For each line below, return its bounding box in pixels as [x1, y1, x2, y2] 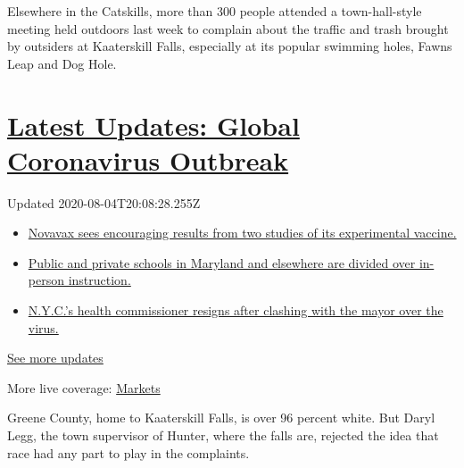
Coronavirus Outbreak [7, 141, 289, 178]
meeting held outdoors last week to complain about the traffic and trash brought [7, 19, 449, 38]
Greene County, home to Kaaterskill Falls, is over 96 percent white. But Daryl [7, 408, 435, 427]
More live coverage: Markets [7, 378, 161, 397]
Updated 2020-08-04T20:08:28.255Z [7, 193, 201, 212]
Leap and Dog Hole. [7, 54, 117, 72]
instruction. [68, 271, 131, 289]
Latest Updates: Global [7, 106, 300, 143]
